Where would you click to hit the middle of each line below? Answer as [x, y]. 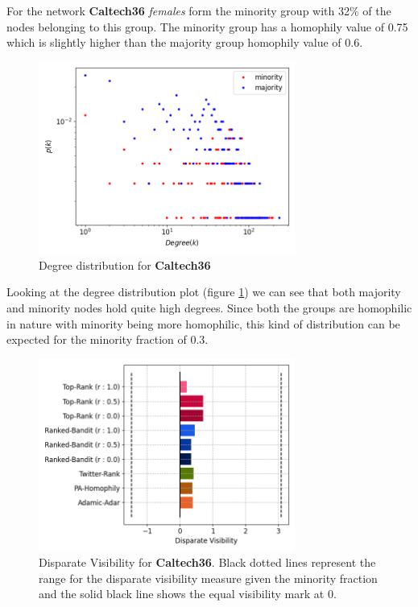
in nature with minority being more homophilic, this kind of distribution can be [203, 323]
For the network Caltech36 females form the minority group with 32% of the [199, 10]
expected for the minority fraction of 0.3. [108, 339]
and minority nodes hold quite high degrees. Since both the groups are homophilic [209, 308]
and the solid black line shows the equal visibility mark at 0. [188, 594]
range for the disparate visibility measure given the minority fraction [208, 578]
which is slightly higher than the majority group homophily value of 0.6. [185, 42]
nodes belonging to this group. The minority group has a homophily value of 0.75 [207, 26]
